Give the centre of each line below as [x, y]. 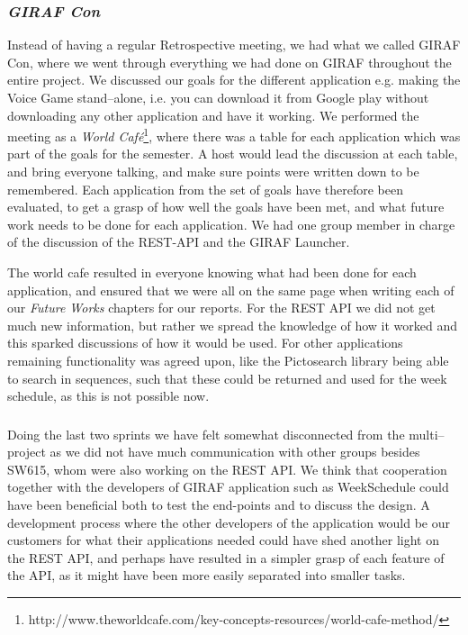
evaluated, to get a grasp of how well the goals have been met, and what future [226, 207]
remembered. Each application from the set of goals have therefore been [205, 189]
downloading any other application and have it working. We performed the [213, 115]
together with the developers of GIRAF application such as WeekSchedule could [228, 487]
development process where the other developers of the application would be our [229, 522]
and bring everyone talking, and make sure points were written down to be [213, 172]
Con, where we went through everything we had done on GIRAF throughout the [229, 62]
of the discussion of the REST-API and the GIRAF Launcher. [179, 242]
